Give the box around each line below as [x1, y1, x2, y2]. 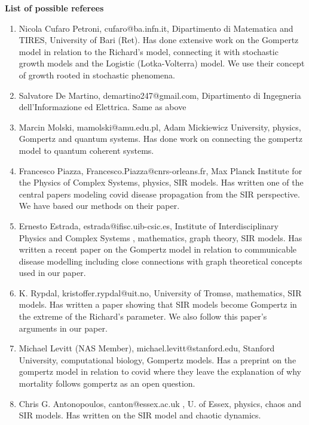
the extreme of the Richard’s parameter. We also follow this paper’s [19, 310, 267, 323]
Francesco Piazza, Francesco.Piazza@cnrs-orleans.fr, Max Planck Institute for [19, 164, 302, 177]
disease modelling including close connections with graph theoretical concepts [19, 254, 302, 267]
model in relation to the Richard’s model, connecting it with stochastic [19, 45, 279, 57]
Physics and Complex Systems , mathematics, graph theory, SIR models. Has [19, 231, 302, 244]
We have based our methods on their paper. [19, 199, 180, 212]
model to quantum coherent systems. [19, 144, 154, 156]
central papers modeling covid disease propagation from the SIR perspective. [19, 187, 300, 200]
